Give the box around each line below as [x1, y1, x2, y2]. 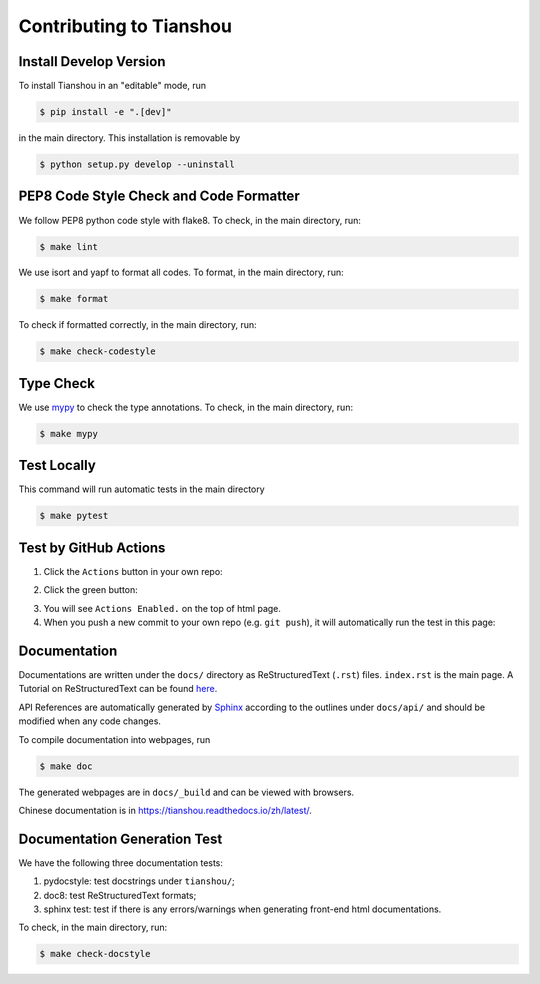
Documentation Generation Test [18, 830, 223, 847]
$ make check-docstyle [39, 948, 151, 960]
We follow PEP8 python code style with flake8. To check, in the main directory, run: [18, 214, 362, 226]
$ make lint [39, 241, 99, 252]
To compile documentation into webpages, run [18, 733, 211, 745]
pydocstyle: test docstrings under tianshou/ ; [43, 875, 235, 887]
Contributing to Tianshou [18, 15, 232, 37]
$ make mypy [39, 428, 99, 439]
